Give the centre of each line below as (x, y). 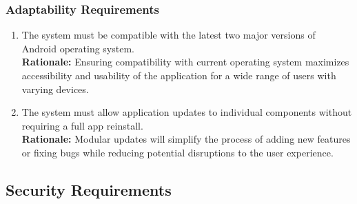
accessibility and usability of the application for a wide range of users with (179, 75)
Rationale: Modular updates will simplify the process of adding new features (186, 139)
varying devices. (55, 89)
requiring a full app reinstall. (82, 125)
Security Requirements (89, 189)
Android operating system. (78, 48)
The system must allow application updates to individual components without (187, 112)
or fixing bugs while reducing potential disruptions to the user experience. (177, 152)
